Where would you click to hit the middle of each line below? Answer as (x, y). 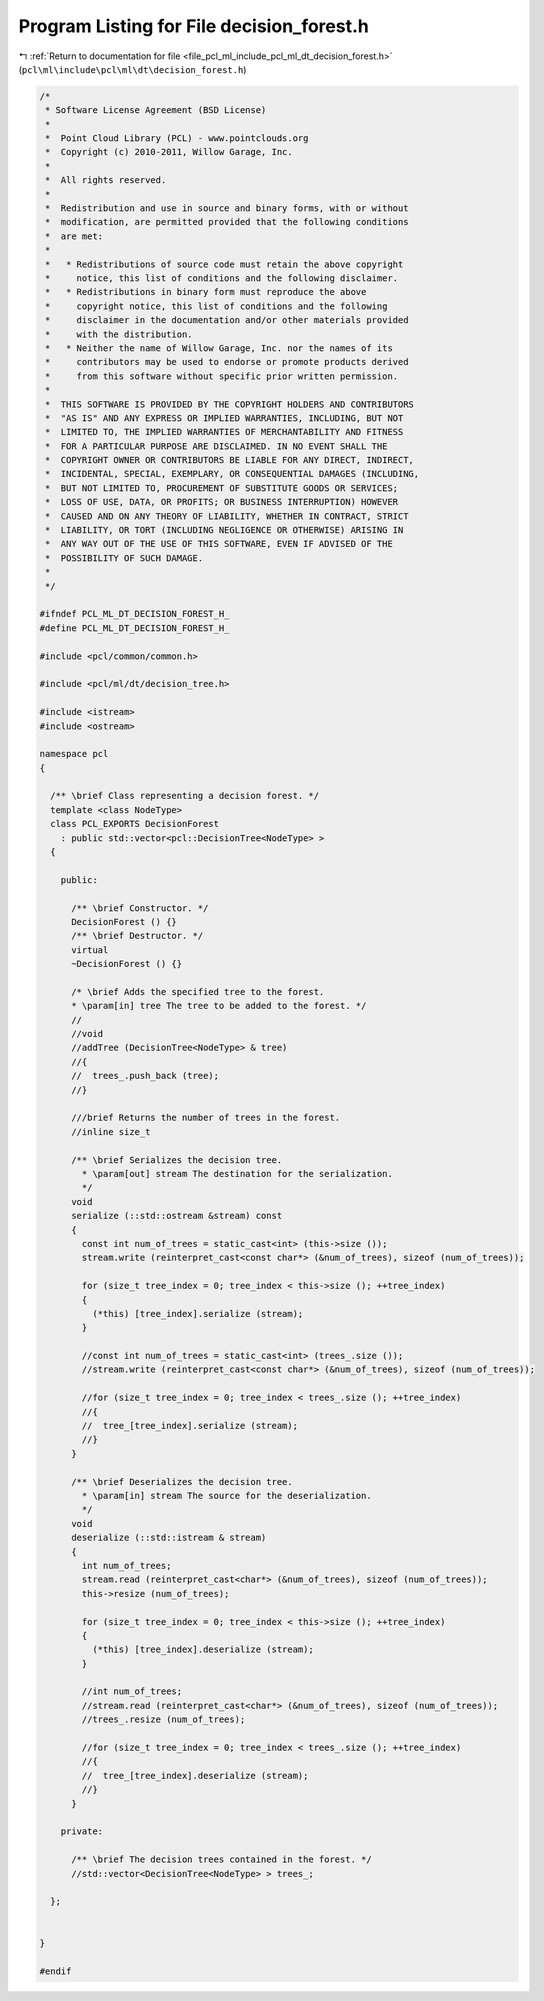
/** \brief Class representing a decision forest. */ (185, 796)
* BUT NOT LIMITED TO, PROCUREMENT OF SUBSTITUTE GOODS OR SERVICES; (222, 488)
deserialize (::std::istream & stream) (169, 1538)
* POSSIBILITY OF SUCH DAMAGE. (124, 558)
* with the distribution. (119, 334)
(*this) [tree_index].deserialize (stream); (202, 1649)
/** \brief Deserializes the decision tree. (182, 1481)
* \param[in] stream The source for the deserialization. (226, 1495)
